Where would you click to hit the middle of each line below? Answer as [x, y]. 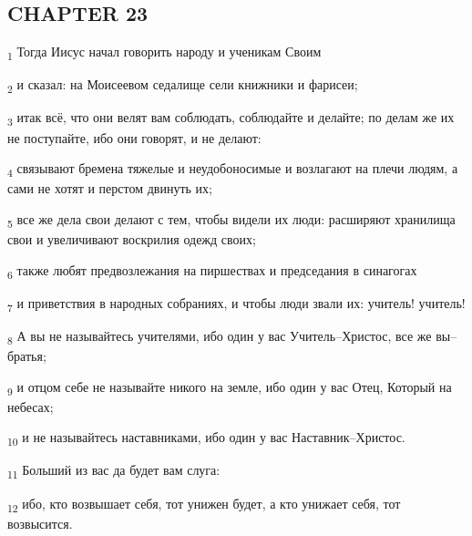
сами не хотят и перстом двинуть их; [110, 188]
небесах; [31, 406]
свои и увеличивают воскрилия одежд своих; [132, 239]
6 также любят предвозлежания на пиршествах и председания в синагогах [212, 271]
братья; [27, 355]
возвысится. [40, 523]
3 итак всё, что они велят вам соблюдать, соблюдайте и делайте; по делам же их [231, 119]
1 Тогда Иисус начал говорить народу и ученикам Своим [164, 52]
